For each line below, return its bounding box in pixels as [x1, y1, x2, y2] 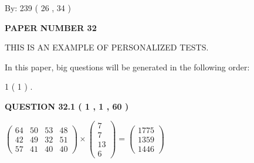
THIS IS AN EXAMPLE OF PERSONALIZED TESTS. [5, 41, 209, 53]
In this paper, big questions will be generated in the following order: [5, 60, 250, 73]
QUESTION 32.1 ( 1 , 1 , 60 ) [5, 100, 129, 112]
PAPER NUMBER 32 [5, 21, 97, 33]
